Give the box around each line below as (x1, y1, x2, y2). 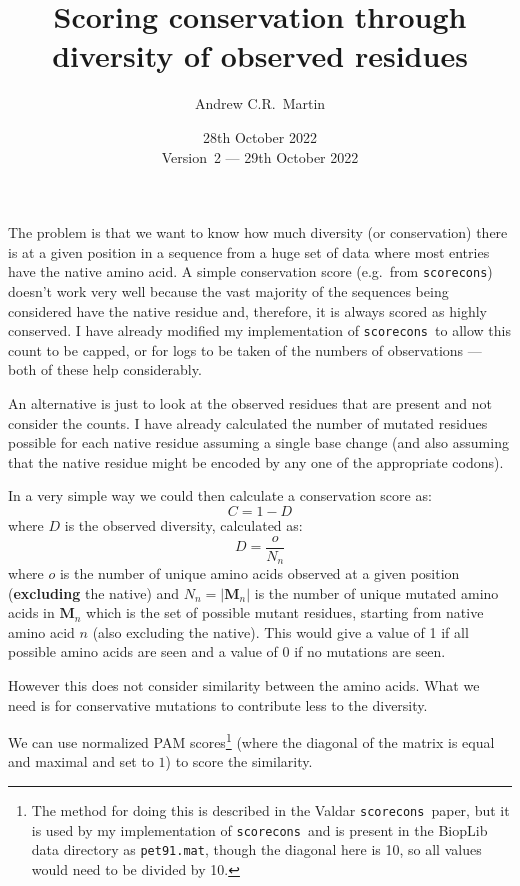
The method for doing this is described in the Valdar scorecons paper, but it (31, 800, 510, 821)
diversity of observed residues (52, 35, 468, 76)
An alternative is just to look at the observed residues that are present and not (8, 392, 493, 413)
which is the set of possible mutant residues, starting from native (86, 602, 484, 623)
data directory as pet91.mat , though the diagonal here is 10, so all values (31, 839, 482, 860)
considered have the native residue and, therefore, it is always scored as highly (8, 300, 487, 321)
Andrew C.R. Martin (194, 93, 326, 114)
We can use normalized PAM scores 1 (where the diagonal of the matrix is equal (8, 729, 495, 752)
